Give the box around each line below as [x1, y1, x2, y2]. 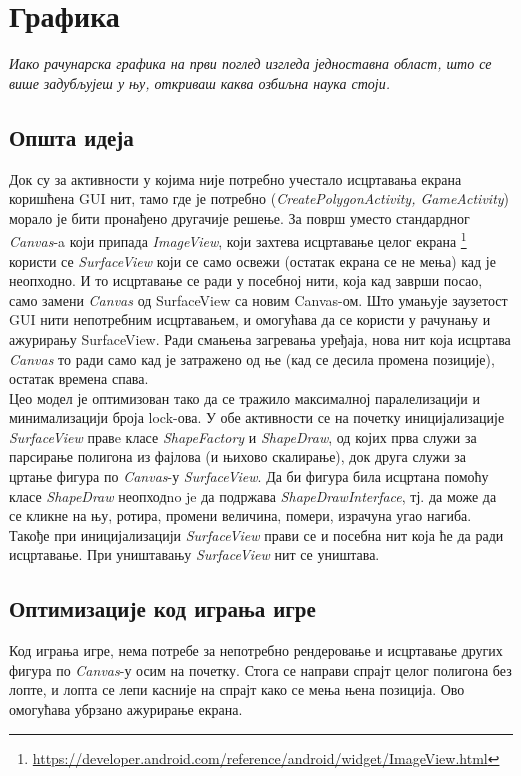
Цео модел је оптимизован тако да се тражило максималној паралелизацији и [9, 387, 480, 408]
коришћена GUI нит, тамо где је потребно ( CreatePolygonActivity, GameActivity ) [9, 188, 510, 209]
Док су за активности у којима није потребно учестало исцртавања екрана [9, 168, 462, 189]
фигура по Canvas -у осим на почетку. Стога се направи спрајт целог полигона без [9, 659, 512, 680]
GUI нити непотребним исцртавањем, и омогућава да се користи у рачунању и [9, 309, 491, 330]
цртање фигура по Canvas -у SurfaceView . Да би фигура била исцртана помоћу [9, 466, 489, 487]
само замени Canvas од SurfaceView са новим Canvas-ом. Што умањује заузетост [9, 289, 508, 310]
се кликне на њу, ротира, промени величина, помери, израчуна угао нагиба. [9, 505, 472, 526]
